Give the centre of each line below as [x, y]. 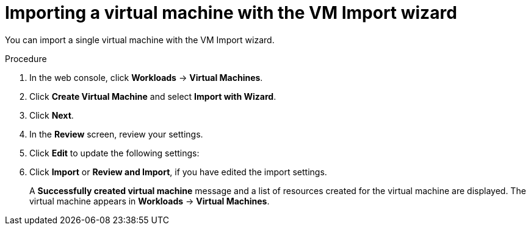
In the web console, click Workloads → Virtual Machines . [146, 77]
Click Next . [52, 115]
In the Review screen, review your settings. [116, 134]
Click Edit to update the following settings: [114, 153]
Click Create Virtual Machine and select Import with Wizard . [153, 96]
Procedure [26, 58]
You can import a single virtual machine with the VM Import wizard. [140, 40]
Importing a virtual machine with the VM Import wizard [231, 13]
